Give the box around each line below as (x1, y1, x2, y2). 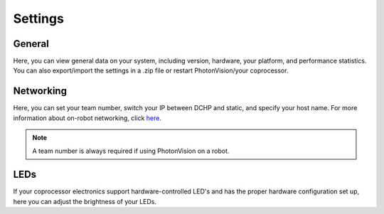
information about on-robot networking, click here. (13, 114, 161, 122)
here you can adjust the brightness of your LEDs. (13, 197, 156, 205)
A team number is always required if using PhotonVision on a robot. (32, 146, 230, 155)
